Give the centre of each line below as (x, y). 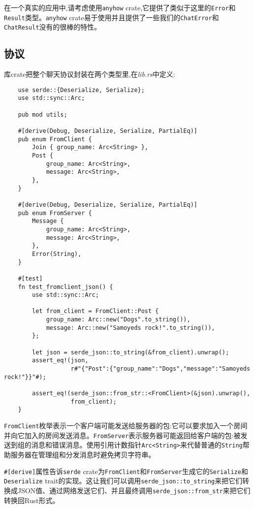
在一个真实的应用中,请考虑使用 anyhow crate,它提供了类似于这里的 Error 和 (120, 7)
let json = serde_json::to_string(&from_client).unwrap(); (131, 352)
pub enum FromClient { (55, 139)
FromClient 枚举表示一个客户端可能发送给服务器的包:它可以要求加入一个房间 (126, 426)
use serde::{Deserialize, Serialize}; (81, 90)
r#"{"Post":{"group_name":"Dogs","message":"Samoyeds (161, 369)
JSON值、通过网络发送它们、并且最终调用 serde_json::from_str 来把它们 (134, 490)
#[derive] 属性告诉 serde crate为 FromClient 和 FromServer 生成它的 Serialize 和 (126, 471)
